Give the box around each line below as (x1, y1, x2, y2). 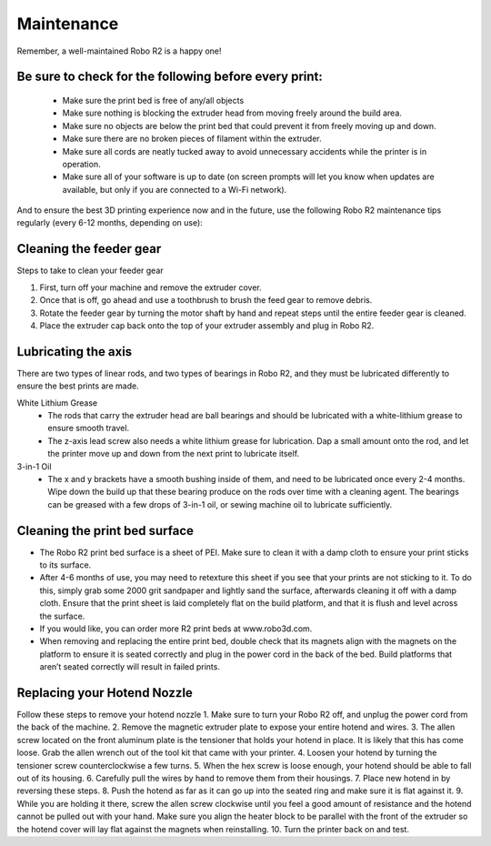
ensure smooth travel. (47, 423, 130, 434)
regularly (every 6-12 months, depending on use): (16, 217, 204, 228)
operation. (62, 158, 101, 169)
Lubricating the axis (16, 344, 133, 359)
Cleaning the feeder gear (16, 241, 162, 257)
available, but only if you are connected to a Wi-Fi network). (62, 184, 287, 195)
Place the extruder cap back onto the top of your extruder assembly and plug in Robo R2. (39, 319, 375, 331)
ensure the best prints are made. (16, 380, 140, 391)
